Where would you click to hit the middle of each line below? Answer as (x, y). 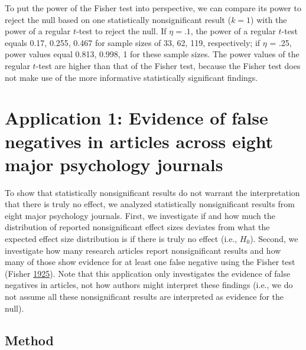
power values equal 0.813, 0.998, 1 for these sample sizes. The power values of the (152, 54)
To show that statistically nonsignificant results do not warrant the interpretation (152, 192)
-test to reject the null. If (121, 31)
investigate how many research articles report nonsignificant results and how (143, 250)
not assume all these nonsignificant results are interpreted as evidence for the (144, 296)
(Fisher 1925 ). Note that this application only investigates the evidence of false (148, 273)
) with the (269, 19)
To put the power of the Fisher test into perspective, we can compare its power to (153, 8)
